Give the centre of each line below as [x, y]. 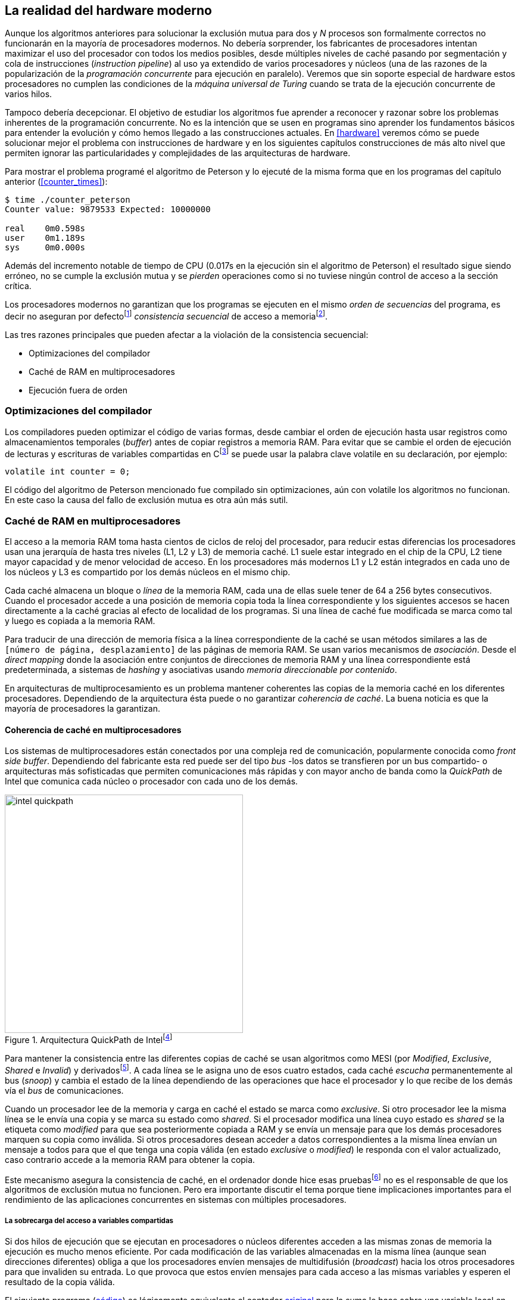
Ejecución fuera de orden [78, 390]
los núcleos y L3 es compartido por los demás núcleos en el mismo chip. [148, 572]
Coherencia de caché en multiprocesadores [93, 730]
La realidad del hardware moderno [108, 10]
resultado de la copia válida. [60, 1282]
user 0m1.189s [45, 238]
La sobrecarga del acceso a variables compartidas [89, 1220]
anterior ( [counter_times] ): [56, 182]
